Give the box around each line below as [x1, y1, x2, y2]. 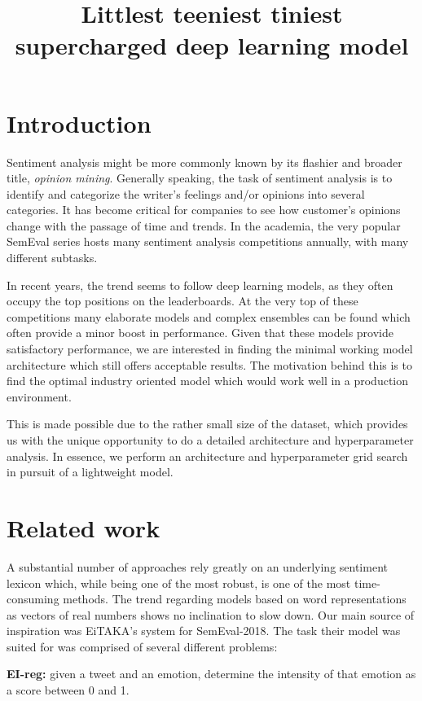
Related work [7, 510, 160, 544]
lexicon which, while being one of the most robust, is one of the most [7, 574, 351, 591]
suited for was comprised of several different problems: [7, 637, 278, 655]
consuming [7, 590, 59, 607]
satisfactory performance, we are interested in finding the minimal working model [7, 340, 413, 357]
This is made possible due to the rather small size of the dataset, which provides [7, 415, 408, 432]
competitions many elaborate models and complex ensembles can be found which [7, 308, 411, 325]
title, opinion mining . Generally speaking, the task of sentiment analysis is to [7, 169, 393, 186]
